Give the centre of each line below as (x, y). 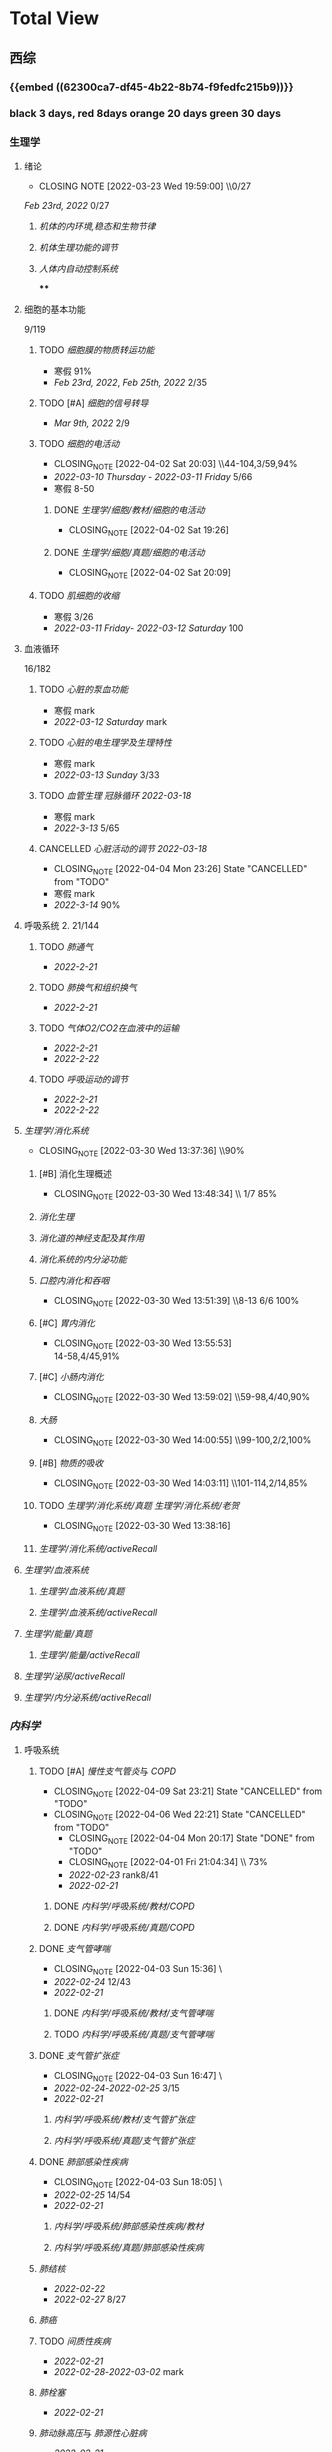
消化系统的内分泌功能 (82, 1259)
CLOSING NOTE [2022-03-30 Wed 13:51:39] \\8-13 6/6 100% (176, 1301)
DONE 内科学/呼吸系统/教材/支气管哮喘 (133, 2013)
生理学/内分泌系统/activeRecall (87, 1698)
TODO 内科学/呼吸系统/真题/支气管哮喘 (133, 2034)
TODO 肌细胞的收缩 (79, 596)
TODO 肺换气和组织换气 (87, 987)
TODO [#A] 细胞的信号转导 (93, 403)
